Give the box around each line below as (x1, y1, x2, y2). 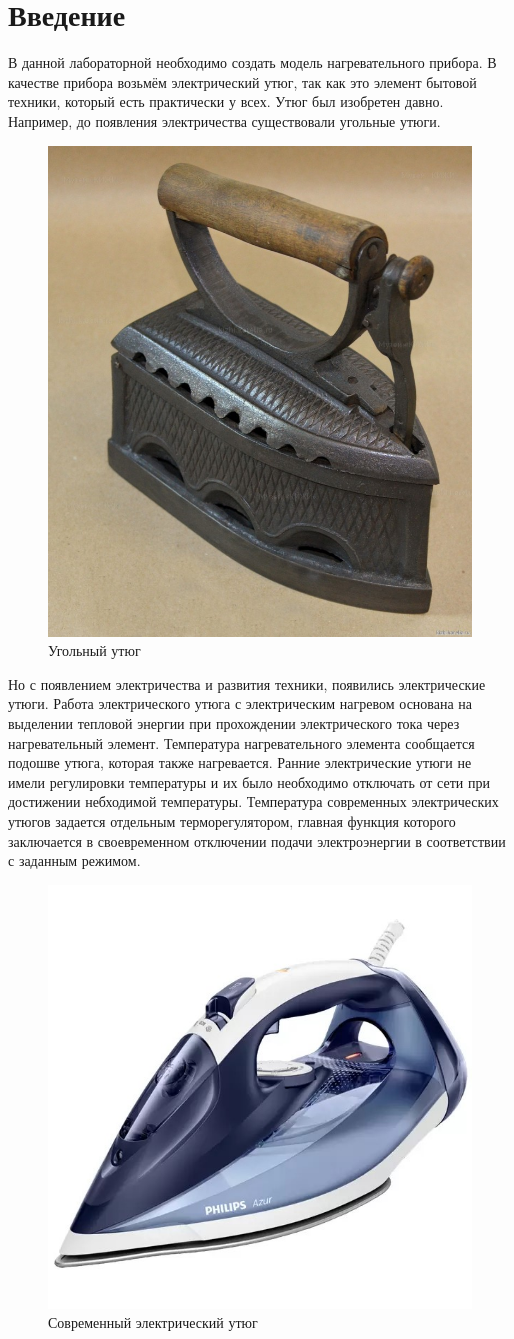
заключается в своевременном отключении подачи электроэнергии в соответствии (8, 830, 506, 851)
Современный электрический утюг (48, 1312, 258, 1333)
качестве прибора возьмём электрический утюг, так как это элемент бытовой (8, 71, 477, 92)
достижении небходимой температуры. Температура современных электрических (8, 791, 499, 812)
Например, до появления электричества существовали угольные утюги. (8, 110, 441, 131)
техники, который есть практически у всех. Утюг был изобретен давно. (8, 91, 444, 112)
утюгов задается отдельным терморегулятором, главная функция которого (8, 810, 456, 831)
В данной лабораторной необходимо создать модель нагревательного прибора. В (8, 52, 497, 73)
